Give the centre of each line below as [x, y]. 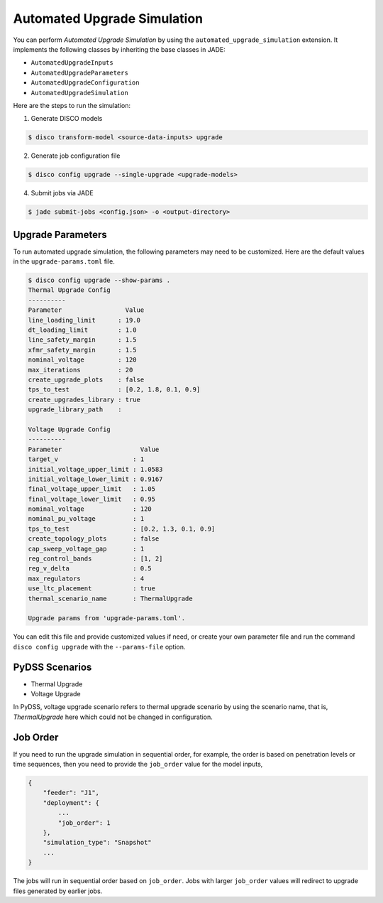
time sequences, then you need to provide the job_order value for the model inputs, [138, 764]
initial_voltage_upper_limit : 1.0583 [95, 469]
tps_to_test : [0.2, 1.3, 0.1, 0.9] [122, 529]
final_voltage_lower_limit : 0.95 [92, 499]
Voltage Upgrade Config [70, 429]
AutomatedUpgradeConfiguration [85, 83]
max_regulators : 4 [86, 578]
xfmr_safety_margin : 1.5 [83, 350]
